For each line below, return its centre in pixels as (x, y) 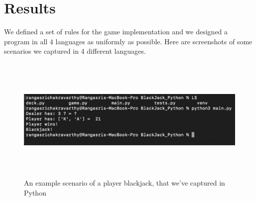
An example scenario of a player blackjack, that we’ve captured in (125, 183)
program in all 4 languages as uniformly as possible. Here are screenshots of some (128, 41)
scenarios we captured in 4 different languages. (75, 51)
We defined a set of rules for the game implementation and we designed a (116, 32)
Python (35, 192)
